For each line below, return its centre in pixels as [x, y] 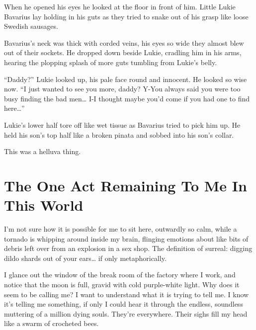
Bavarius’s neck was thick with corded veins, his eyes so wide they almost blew [124, 42]
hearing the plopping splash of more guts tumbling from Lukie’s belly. [111, 62]
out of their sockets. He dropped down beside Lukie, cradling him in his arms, [123, 52]
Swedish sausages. [31, 26]
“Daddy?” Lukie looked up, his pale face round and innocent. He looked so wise [126, 79]
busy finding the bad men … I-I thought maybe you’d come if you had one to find [127, 98]
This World [44, 205]
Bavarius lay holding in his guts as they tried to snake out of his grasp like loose [126, 16]
